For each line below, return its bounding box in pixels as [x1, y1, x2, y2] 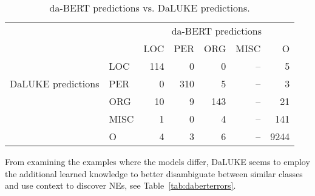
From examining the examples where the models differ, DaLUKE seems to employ [5, 155, 310, 167]
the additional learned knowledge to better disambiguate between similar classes [5, 167, 303, 180]
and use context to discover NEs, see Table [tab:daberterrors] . [5, 179, 236, 192]
